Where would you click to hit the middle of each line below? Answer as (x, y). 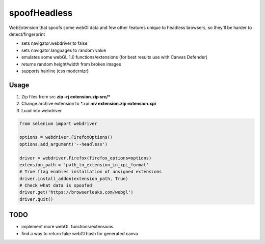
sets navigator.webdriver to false (54, 43)
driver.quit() (36, 199)
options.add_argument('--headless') (64, 144)
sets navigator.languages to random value (64, 50)
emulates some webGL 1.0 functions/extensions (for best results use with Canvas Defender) (115, 57)
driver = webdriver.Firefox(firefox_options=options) (85, 158)
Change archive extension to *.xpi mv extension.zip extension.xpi (89, 104)
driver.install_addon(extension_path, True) (74, 179)
